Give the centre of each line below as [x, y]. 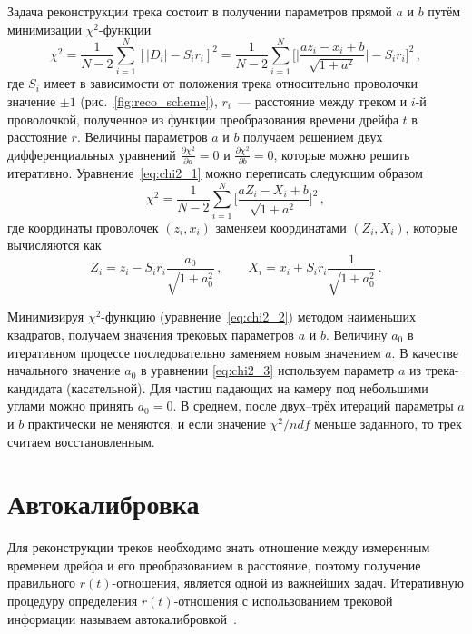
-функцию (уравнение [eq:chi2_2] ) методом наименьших [259, 317]
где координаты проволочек [83, 227]
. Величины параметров [142, 137]
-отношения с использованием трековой [283, 601]
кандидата [35, 387]
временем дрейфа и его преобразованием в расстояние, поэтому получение [214, 565]
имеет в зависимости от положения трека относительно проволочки [231, 83]
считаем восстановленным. [81, 441]
